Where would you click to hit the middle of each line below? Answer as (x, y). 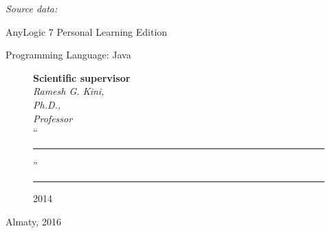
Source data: (32, 8)
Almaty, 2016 (33, 221)
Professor (53, 118)
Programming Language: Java (68, 55)
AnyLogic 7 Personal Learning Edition (87, 31)
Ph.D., (47, 104)
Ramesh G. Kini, (69, 91)
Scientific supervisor (82, 77)
